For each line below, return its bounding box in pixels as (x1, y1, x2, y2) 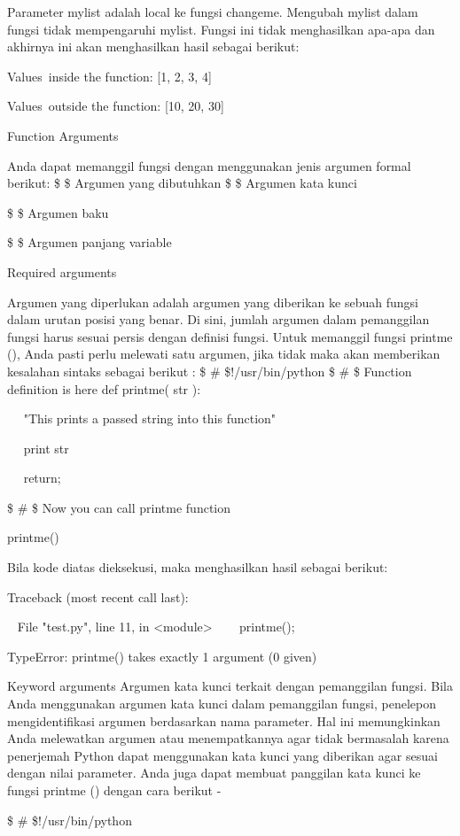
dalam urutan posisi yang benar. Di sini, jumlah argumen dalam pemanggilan (7, 310, 430, 329)
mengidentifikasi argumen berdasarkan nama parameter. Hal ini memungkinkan (7, 711, 441, 730)
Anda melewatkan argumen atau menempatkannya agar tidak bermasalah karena (7, 729, 449, 747)
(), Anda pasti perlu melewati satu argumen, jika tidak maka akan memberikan (7, 344, 441, 363)
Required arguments (7, 262, 117, 281)
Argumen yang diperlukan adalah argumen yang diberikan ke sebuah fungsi (7, 292, 418, 311)
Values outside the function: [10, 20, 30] (7, 97, 224, 115)
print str (23, 438, 69, 457)
